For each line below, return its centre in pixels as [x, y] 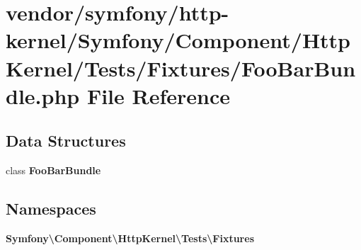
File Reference [159, 95]
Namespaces [51, 209]
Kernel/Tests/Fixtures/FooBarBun [181, 68]
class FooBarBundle [53, 170]
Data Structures [66, 141]
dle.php [43, 95]
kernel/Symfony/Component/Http [178, 40]
